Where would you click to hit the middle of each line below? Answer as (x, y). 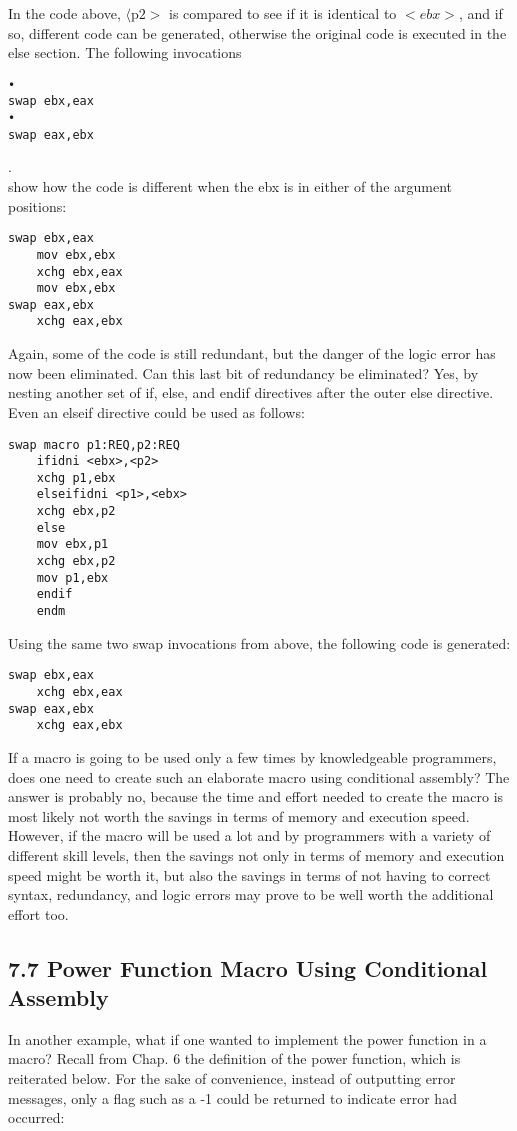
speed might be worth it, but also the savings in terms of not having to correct (249, 874)
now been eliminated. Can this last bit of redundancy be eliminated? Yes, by (243, 372)
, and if (480, 13)
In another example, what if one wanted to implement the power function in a (247, 1038)
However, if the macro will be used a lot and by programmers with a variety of (249, 835)
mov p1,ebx (72, 577)
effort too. (38, 913)
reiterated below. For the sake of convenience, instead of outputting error (232, 1078)
